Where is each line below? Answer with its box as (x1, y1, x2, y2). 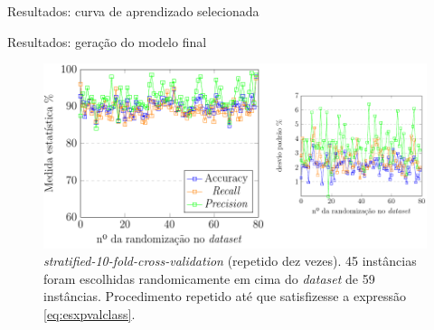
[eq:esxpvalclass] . (43, 305, 136, 324)
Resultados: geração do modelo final (7, 32, 207, 51)
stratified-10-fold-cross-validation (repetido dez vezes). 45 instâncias (43, 251, 417, 270)
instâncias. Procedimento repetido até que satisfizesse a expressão (43, 287, 407, 306)
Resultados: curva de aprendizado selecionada (7, 2, 259, 20)
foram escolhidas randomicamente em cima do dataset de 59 (43, 269, 375, 288)
